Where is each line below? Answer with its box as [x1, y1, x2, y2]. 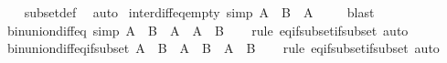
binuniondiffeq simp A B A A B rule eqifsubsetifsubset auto [6, 20, 409, 39]
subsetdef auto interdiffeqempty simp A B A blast [24, 3, 375, 21]
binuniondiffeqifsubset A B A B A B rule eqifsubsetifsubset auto [6, 38, 440, 58]
